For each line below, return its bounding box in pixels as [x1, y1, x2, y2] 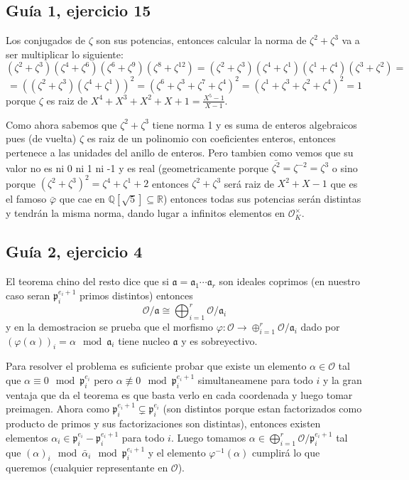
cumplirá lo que [251, 444, 320, 459]
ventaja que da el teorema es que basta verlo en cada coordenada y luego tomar [6, 387, 353, 402]
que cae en [59, 191, 105, 206]
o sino [332, 160, 358, 175]
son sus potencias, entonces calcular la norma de [96, 33, 307, 48]
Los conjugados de [6, 33, 85, 48]
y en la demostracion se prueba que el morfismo [6, 319, 213, 334]
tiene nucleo [118, 333, 170, 348]
